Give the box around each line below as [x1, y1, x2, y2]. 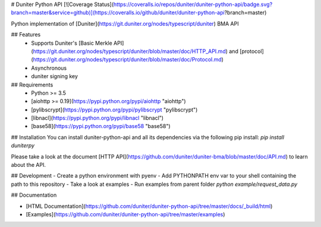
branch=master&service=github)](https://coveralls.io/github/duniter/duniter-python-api [11, 9, 225, 16]
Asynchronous [31, 64, 67, 71]
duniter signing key [31, 73, 78, 80]
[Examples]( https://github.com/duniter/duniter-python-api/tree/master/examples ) [26, 210, 225, 217]
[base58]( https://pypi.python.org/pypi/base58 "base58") [31, 123, 171, 130]
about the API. [11, 161, 46, 169]
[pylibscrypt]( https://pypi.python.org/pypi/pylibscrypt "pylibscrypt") [31, 106, 198, 113]
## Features [11, 31, 41, 38]
